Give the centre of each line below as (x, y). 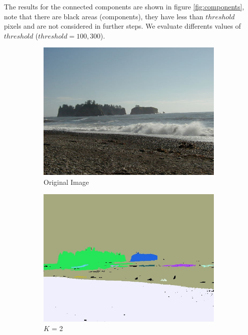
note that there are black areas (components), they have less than (104, 16)
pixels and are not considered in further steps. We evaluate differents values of (123, 26)
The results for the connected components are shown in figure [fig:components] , (124, 6)
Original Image (66, 182)
